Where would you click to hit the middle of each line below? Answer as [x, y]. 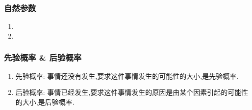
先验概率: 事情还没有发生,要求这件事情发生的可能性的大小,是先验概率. [127, 76]
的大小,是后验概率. [45, 101]
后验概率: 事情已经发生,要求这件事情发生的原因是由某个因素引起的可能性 [132, 92]
